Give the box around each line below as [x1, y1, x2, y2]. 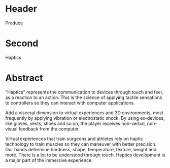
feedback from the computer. [18, 125, 80, 132]
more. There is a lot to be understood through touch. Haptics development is [5, 152, 165, 158]
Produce [5, 20, 23, 26]
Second [5, 38, 39, 49]
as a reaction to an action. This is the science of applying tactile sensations [5, 94, 162, 100]
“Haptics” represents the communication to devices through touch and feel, [5, 89, 163, 95]
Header [5, 3, 37, 15]
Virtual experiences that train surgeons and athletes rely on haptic [5, 136, 144, 142]
